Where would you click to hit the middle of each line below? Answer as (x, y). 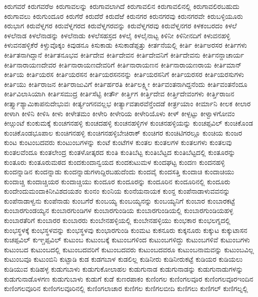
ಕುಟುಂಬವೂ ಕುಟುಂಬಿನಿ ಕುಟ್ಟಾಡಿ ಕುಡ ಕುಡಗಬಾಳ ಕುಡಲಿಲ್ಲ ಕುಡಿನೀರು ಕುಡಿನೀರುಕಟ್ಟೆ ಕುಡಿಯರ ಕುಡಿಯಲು (123, 259)
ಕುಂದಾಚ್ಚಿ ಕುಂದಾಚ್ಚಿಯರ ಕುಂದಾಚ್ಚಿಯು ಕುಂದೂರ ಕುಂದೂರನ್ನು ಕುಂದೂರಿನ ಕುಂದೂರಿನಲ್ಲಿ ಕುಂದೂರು (117, 181)
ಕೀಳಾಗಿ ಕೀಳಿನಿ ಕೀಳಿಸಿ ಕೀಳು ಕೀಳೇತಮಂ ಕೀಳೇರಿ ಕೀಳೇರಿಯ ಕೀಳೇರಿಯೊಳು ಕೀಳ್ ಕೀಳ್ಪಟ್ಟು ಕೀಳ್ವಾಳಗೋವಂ (120, 113)
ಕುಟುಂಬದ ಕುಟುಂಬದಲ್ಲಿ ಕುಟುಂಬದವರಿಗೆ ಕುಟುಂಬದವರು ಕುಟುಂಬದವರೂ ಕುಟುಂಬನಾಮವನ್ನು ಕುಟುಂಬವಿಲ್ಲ (129, 249)
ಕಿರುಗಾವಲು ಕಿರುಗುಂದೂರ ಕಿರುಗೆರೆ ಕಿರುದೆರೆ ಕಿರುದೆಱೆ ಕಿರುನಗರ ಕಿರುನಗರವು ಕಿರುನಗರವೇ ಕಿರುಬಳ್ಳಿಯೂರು (124, 16)
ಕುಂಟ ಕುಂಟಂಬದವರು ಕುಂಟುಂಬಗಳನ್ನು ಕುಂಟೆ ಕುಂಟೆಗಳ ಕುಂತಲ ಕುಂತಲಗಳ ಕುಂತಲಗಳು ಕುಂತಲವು (118, 142)
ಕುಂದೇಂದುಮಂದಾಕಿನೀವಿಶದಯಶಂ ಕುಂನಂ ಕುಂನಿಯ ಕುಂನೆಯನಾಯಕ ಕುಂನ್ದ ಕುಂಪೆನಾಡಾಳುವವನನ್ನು (117, 191)
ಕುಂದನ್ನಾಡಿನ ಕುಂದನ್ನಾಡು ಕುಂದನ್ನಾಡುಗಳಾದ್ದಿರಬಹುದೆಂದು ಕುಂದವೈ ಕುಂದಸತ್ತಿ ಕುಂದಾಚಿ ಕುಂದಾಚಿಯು (119, 172)
